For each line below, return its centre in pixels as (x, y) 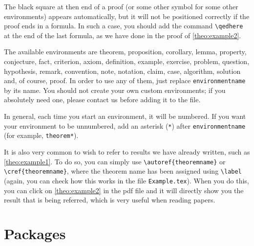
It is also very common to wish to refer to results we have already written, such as (127, 151)
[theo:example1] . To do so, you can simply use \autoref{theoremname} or (115, 161)
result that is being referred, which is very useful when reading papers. (110, 200)
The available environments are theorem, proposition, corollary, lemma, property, (125, 52)
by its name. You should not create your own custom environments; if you (115, 90)
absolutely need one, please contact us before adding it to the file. (102, 100)
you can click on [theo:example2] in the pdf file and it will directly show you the (124, 190)
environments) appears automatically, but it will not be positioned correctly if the (127, 16)
